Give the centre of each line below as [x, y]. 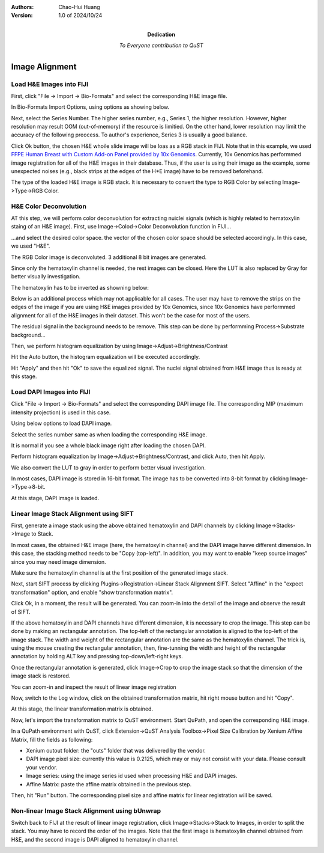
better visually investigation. [46, 277]
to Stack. [42, 534]
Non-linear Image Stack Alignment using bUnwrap [86, 810]
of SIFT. [21, 612]
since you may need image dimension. [58, 561]
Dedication [161, 34]
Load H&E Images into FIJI [49, 84]
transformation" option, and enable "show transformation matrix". [92, 592]
